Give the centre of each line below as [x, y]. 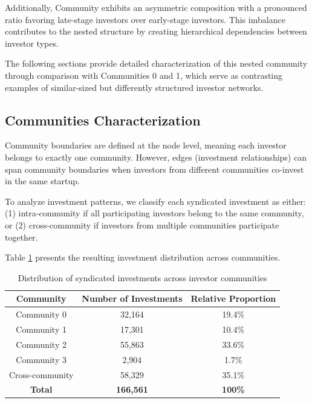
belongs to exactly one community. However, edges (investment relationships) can [156, 157]
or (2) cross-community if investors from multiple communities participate [142, 225]
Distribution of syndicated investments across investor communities [142, 277]
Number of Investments [132, 298]
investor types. [32, 43]
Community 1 [41, 329]
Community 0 [41, 314]
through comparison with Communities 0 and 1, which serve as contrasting [144, 75]
